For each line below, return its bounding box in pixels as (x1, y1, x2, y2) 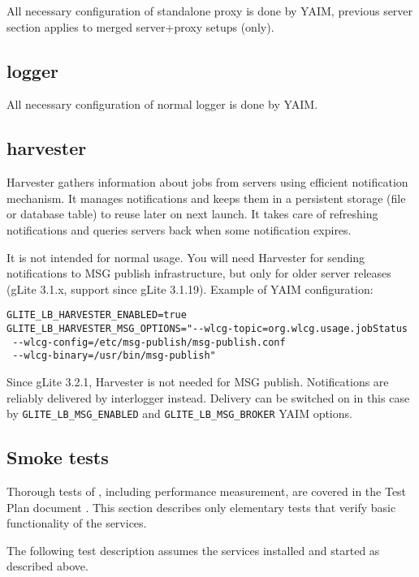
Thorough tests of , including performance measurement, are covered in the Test (6, 483, 407, 500)
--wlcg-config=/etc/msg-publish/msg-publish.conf (12, 336, 286, 348)
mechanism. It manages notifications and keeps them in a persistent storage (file (6, 189, 406, 206)
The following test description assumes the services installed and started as (6, 541, 380, 558)
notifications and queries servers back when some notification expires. (6, 221, 352, 238)
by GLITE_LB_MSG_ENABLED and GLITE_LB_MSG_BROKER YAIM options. (6, 405, 352, 422)
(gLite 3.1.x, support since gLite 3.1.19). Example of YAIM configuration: (6, 280, 374, 297)
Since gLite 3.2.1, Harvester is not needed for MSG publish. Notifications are (6, 372, 389, 390)
